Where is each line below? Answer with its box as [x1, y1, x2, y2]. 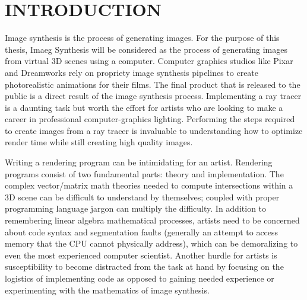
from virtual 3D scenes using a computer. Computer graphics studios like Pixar [5, 55, 293, 67]
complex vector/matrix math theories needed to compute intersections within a [5, 179, 293, 192]
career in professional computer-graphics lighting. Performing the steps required [5, 113, 295, 125]
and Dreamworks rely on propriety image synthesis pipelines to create [5, 66, 259, 78]
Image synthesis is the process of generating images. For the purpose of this [5, 31, 280, 44]
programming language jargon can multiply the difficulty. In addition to [5, 202, 267, 215]
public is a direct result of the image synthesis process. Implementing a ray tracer [5, 90, 302, 102]
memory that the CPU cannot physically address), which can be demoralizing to [5, 237, 298, 250]
